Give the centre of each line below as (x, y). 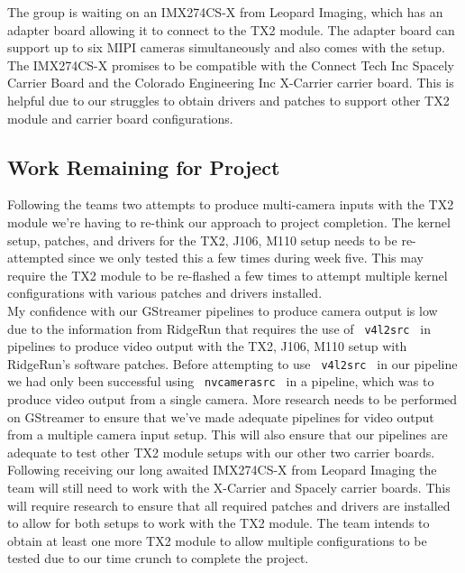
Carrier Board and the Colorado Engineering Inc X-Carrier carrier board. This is (231, 83)
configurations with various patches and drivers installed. (165, 293)
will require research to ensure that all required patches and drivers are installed (229, 505)
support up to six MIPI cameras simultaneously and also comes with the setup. (226, 47)
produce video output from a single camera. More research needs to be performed (232, 399)
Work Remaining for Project (144, 166)
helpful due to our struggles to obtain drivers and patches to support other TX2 (228, 100)
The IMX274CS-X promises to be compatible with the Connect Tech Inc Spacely (231, 65)
